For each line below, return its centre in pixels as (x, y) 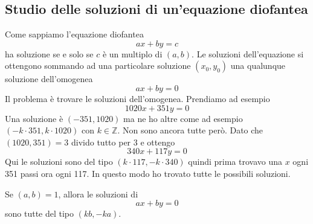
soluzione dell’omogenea (49, 79)
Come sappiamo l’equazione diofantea (74, 34)
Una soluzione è (34, 118)
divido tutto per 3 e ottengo (123, 142)
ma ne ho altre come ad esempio (183, 118)
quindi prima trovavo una (235, 162)
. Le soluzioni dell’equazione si (248, 53)
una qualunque (258, 66)
